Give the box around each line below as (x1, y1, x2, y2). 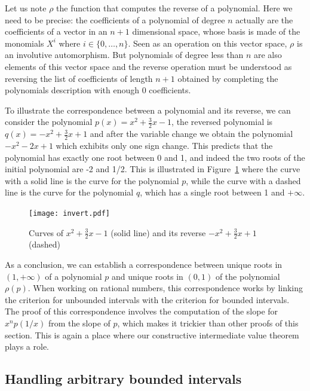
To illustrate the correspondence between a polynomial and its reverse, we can (5, 103, 291, 116)
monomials (5, 36, 44, 49)
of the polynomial (215, 270, 280, 282)
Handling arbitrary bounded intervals (5, 369, 242, 388)
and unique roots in (111, 270, 183, 282)
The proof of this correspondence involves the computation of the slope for (5, 305, 278, 317)
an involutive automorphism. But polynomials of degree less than (5, 48, 244, 61)
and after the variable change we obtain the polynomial (90, 127, 293, 140)
